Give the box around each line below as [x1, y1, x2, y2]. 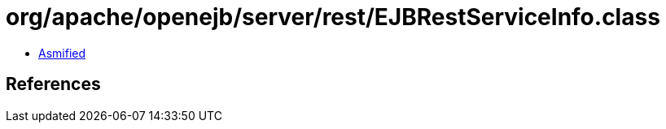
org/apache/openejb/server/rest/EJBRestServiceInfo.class [6, 3, 660, 31]
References [6, 74, 101, 95]
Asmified [38, 45, 86, 60]
